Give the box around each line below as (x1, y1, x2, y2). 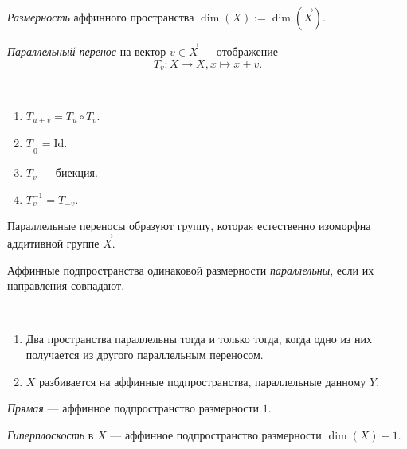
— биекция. (41, 164, 98, 181)
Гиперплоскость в (7, 426, 94, 443)
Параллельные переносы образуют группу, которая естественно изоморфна (7, 217, 371, 234)
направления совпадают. (7, 277, 125, 294)
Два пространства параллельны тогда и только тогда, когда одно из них (25, 330, 373, 347)
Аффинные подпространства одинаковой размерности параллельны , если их (7, 261, 374, 278)
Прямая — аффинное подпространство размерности (7, 400, 260, 416)
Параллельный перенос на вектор (7, 43, 166, 60)
